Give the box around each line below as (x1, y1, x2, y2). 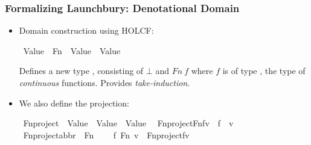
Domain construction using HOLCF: (19, 24, 154, 37)
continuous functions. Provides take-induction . (19, 76, 190, 88)
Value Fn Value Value (23, 44, 121, 57)
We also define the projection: (19, 96, 129, 109)
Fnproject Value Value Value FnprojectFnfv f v (23, 117, 234, 129)
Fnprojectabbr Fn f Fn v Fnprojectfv (23, 128, 190, 141)
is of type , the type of (222, 64, 306, 77)
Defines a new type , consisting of (19, 64, 144, 77)
